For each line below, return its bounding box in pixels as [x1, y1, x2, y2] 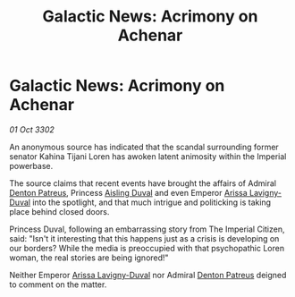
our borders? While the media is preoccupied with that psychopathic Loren [9, 242, 284, 253]
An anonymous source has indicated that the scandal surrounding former [9, 141, 279, 152]
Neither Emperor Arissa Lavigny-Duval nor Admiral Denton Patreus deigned [9, 269, 287, 280]
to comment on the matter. [9, 279, 107, 290]
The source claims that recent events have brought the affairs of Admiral [9, 177, 277, 189]
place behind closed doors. [9, 206, 110, 216]
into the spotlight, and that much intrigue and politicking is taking [32, 197, 271, 208]
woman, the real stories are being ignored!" [9, 252, 169, 263]
